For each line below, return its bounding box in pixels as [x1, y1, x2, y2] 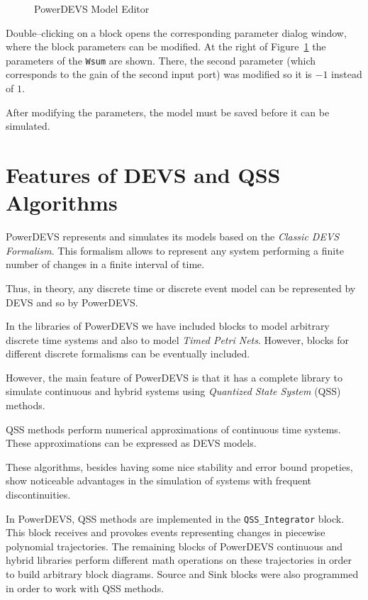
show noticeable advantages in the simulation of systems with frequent [6, 473, 311, 488]
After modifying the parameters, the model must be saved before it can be [6, 104, 330, 119]
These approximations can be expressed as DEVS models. [6, 435, 257, 450]
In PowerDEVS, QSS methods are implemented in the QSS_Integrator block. [6, 511, 345, 526]
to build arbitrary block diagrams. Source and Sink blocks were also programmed [6, 567, 359, 582]
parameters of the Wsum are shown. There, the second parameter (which [6, 52, 316, 67]
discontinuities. [6, 487, 71, 502]
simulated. [6, 118, 50, 133]
